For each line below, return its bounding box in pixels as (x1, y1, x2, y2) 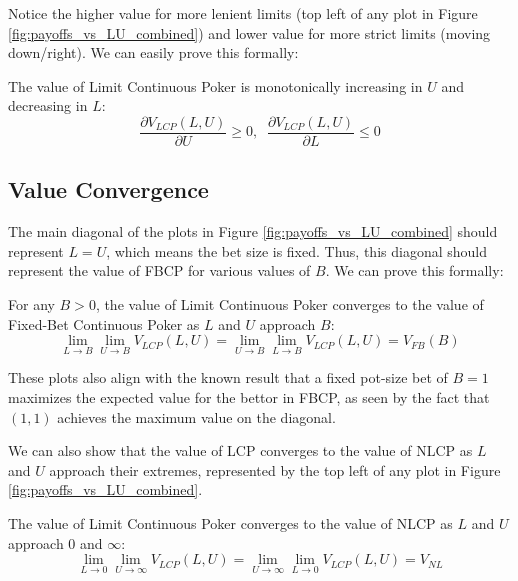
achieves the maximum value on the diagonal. (57, 406, 336, 427)
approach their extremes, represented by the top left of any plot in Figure (49, 459, 501, 480)
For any (8, 294, 55, 315)
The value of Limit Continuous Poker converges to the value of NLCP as (8, 512, 453, 533)
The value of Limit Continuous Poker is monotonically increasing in (8, 75, 423, 96)
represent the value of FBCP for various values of (8, 260, 311, 281)
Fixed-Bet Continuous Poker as (8, 313, 200, 334)
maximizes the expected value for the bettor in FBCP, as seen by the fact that (8, 387, 490, 408)
